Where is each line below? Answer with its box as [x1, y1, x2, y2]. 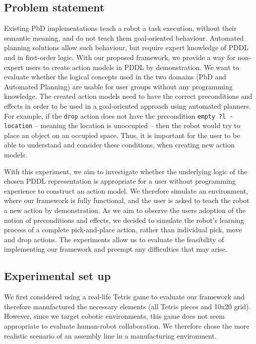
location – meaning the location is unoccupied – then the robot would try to [4, 120, 241, 131]
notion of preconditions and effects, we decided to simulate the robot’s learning [4, 214, 244, 225]
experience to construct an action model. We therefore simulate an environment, [4, 185, 248, 196]
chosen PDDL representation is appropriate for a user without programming [4, 176, 236, 186]
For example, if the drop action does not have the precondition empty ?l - [4, 110, 233, 121]
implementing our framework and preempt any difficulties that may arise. [4, 244, 227, 254]
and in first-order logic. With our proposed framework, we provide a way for [4, 52, 236, 62]
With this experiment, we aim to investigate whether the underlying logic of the [4, 166, 248, 176]
